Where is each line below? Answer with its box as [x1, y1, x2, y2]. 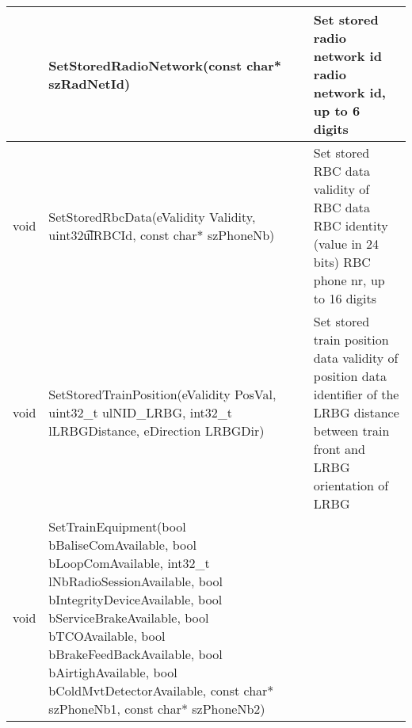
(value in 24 [313, 234, 380, 253]
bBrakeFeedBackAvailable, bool [48, 645, 223, 663]
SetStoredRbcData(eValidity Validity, [48, 207, 256, 226]
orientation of [313, 476, 389, 494]
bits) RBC [313, 253, 371, 271]
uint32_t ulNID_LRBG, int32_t [48, 403, 233, 421]
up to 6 [313, 101, 360, 120]
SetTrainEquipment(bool [48, 517, 186, 536]
